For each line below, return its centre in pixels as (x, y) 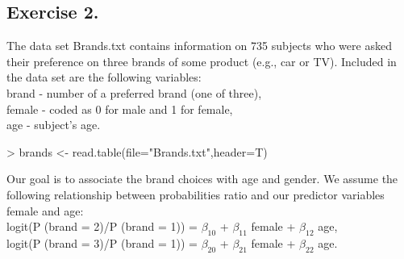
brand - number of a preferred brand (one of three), (134, 92)
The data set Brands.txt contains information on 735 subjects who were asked (199, 46)
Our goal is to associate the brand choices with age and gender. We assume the (202, 179)
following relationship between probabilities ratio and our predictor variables (196, 194)
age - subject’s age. (54, 125)
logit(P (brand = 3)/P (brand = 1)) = (102, 242)
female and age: (45, 210)
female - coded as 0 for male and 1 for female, (120, 109)
